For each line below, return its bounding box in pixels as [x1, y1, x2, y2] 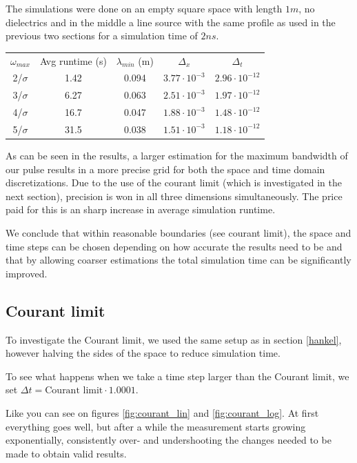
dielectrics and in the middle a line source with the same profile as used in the [6, 14, 336, 29]
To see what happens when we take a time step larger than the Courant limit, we [6, 368, 349, 383]
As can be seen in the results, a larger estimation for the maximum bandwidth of [6, 148, 348, 162]
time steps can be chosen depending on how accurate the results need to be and [6, 239, 343, 253]
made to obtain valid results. [6, 446, 127, 460]
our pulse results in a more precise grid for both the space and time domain [6, 161, 325, 176]
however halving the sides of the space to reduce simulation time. [6, 346, 280, 360]
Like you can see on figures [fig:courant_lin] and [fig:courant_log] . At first [6, 405, 319, 420]
